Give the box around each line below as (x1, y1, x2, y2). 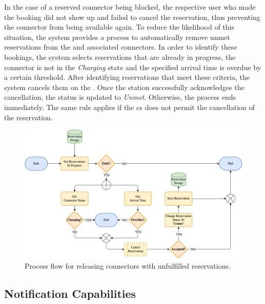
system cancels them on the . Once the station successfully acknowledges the (4, 81, 244, 92)
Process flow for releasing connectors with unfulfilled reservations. (25, 260, 231, 271)
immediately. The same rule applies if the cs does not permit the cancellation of (4, 101, 255, 112)
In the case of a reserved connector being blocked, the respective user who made (4, 2, 256, 12)
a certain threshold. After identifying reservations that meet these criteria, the (4, 72, 250, 82)
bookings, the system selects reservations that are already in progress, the (4, 51, 236, 62)
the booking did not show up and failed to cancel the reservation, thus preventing (4, 11, 260, 22)
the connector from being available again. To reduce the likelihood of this (4, 21, 234, 32)
